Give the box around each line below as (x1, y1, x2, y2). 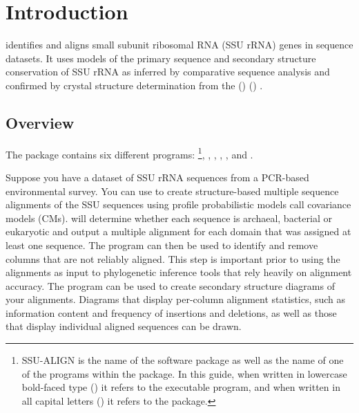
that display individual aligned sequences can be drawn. (6, 319, 242, 333)
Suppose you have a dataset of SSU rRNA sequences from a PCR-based (6, 169, 309, 184)
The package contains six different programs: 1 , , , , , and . (6, 145, 253, 161)
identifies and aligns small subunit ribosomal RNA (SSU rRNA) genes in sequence (6, 37, 353, 52)
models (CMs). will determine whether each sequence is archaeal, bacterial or (6, 210, 332, 225)
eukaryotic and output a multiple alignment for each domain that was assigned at (6, 224, 351, 239)
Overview (6, 111, 75, 133)
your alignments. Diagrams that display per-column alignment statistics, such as (6, 292, 346, 306)
